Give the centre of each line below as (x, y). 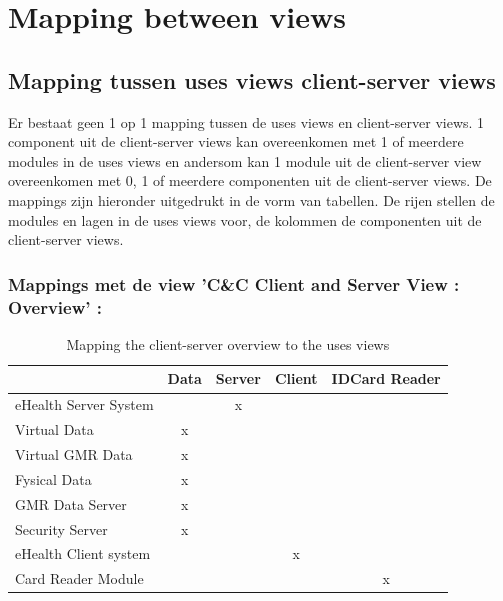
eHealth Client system (83, 553)
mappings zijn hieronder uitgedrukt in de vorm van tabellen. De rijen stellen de (251, 199)
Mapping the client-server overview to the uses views (228, 343)
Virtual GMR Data (74, 454)
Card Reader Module (79, 578)
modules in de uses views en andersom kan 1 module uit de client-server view (245, 160)
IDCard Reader (386, 378)
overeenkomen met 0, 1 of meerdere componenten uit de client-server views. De (250, 180)
